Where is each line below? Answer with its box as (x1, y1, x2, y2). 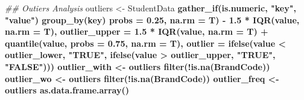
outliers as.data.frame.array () (5, 84, 130, 96)
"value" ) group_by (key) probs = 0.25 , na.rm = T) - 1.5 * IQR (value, (5, 13, 300, 26)
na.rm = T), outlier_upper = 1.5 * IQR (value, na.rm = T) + (5, 25, 268, 38)
